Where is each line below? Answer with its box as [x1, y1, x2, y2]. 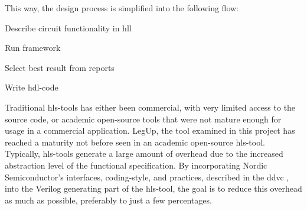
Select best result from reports [5, 61, 115, 73]
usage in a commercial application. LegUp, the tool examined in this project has [5, 124, 295, 137]
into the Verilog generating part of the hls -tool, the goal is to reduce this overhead [5, 182, 302, 195]
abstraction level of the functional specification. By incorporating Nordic [5, 159, 267, 171]
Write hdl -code [5, 81, 58, 93]
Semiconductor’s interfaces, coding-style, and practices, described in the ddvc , [5, 170, 289, 183]
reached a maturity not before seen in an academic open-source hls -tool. [5, 135, 265, 148]
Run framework [5, 41, 61, 54]
